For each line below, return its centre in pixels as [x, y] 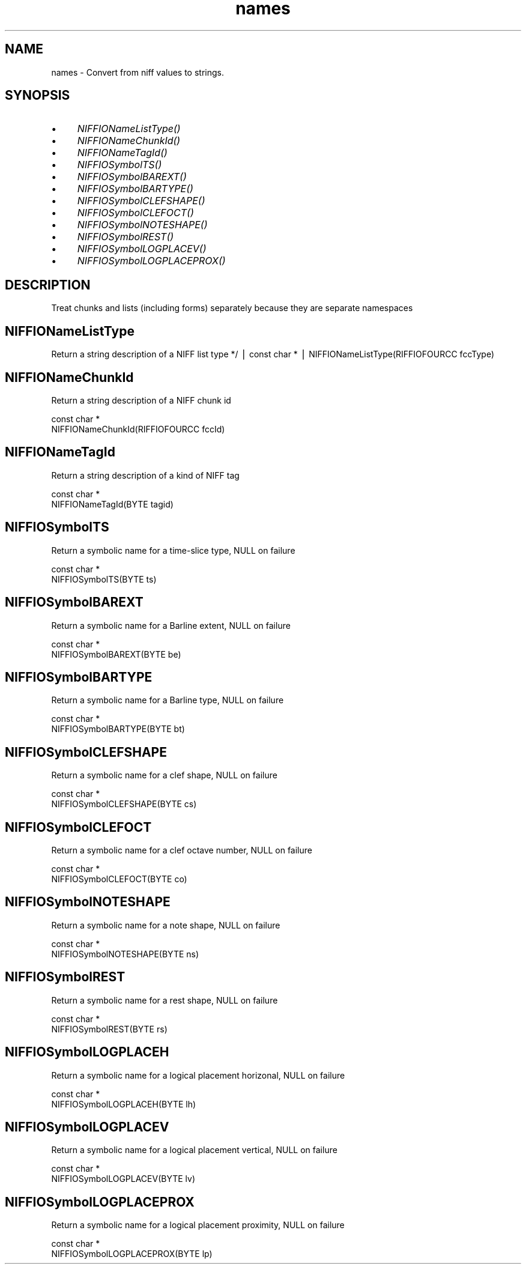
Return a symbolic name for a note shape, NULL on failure [166, 925]
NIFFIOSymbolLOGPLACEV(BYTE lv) [123, 1179]
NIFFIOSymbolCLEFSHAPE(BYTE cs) [124, 804]
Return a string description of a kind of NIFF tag [145, 475]
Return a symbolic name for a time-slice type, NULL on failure [173, 550]
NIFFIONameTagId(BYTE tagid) [112, 504]
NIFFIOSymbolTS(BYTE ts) [104, 579]
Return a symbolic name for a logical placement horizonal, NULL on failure [198, 1075]
